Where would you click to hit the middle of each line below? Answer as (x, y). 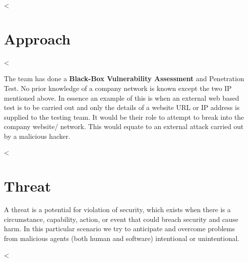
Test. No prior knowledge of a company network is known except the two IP (118, 88)
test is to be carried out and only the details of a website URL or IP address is (122, 107)
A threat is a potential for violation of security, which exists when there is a (117, 209)
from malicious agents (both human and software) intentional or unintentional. (122, 238)
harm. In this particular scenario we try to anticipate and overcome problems (119, 229)
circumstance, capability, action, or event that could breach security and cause (121, 219)
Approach (37, 38)
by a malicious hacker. (37, 136)
